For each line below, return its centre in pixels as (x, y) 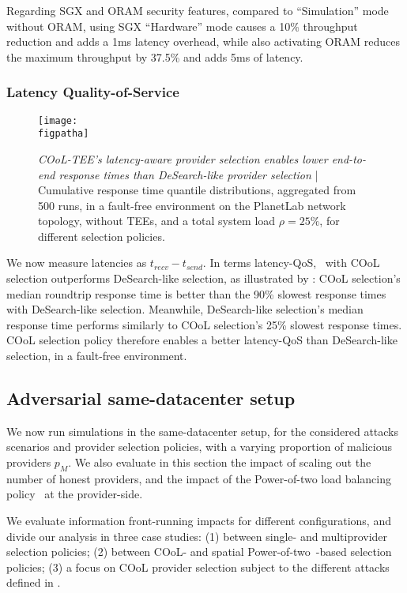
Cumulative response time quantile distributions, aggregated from (197, 190)
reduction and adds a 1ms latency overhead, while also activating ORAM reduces (203, 41)
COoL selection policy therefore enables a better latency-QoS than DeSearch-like (202, 340)
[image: (58, 120)
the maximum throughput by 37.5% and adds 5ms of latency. (155, 56)
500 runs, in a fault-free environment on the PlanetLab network (192, 205)
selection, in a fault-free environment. (97, 356)
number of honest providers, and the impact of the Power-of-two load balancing (199, 478)
